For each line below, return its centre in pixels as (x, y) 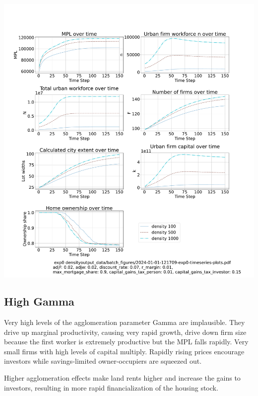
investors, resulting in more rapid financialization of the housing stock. (111, 387)
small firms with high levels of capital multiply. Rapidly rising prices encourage (124, 351)
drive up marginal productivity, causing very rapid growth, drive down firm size (125, 332)
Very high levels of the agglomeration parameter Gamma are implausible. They (125, 322)
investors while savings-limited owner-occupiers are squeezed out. (103, 361)
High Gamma (39, 301)
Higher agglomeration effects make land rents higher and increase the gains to (122, 377)
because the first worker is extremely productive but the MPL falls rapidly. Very (126, 342)
